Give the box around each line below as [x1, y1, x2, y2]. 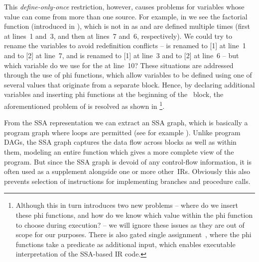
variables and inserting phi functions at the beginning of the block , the [4, 89, 224, 99]
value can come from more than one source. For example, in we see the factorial [4, 11, 248, 21]
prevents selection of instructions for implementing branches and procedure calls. [4, 175, 251, 186]
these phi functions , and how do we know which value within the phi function [15, 209, 253, 220]
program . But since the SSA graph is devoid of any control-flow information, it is [4, 156, 252, 167]
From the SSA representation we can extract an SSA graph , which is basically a [4, 117, 248, 128]
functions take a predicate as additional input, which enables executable [15, 239, 236, 249]
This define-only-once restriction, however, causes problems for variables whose [4, 1, 245, 11]
